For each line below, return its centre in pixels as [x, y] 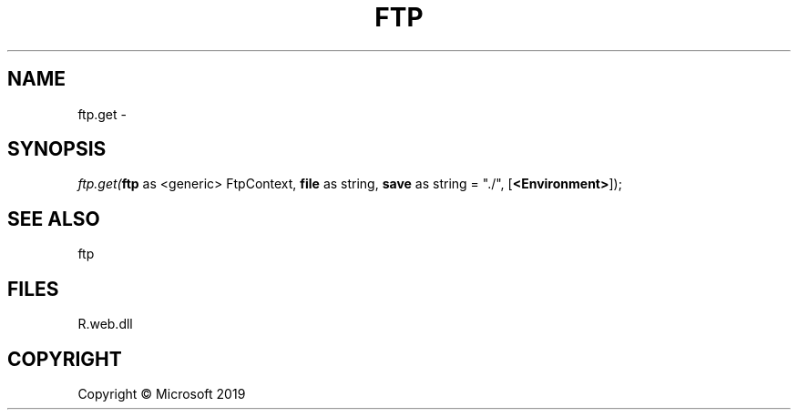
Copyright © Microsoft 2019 [162, 393]
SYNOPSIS [57, 149]
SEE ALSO [54, 219]
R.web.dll [105, 324]
